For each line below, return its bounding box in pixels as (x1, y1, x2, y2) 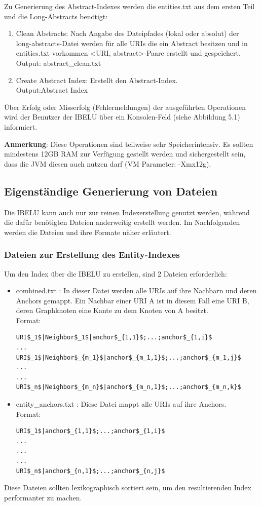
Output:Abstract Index (16, 85, 88, 95)
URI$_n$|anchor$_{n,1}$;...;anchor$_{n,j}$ (16, 467, 165, 475)
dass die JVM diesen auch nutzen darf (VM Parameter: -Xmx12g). (4, 158, 211, 169)
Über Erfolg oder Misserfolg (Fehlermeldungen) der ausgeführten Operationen (4, 101, 246, 112)
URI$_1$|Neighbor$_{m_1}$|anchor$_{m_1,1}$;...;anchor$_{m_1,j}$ (16, 354, 241, 361)
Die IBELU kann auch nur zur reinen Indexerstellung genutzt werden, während (4, 207, 250, 217)
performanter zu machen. (4, 492, 82, 502)
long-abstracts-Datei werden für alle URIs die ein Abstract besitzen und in (16, 37, 248, 48)
